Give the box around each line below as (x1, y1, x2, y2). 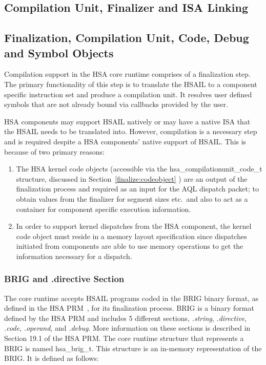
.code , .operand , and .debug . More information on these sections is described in (4, 323, 251, 333)
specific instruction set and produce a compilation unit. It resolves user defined (4, 89, 252, 99)
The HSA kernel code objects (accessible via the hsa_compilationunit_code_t (16, 163, 262, 174)
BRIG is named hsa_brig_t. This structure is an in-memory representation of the (4, 342, 262, 353)
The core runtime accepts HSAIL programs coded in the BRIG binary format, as (4, 292, 259, 303)
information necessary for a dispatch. (16, 250, 132, 261)
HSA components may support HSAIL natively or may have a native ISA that (4, 116, 251, 126)
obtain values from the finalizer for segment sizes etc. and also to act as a (16, 193, 248, 204)
